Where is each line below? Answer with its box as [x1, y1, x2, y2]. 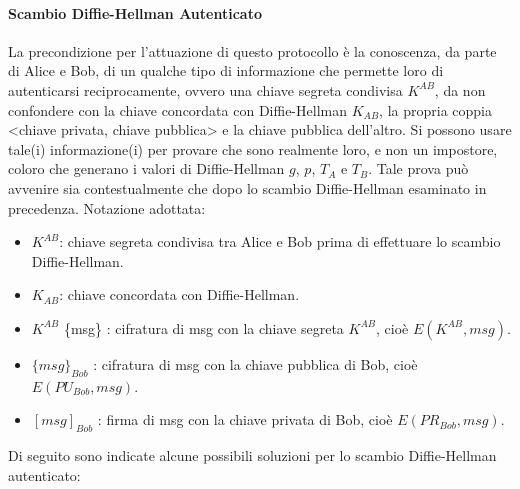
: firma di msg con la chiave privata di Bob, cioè [97, 409, 393, 430]
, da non [434, 79, 486, 100]
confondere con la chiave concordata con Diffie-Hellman [8, 99, 347, 120]
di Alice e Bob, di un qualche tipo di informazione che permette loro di [8, 60, 444, 81]
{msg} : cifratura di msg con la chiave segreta [63, 317, 344, 338]
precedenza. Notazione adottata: [8, 197, 206, 218]
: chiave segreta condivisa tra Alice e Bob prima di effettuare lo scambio [59, 231, 501, 252]
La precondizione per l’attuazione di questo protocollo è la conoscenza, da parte [8, 40, 497, 61]
